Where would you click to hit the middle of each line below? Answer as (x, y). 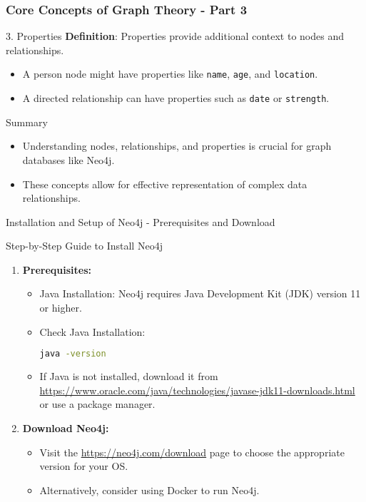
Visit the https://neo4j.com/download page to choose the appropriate (192, 452)
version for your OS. (84, 466)
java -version (73, 354)
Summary (27, 122)
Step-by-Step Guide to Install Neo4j (84, 246)
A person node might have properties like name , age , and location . (170, 74)
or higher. (61, 308)
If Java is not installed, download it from (129, 376)
